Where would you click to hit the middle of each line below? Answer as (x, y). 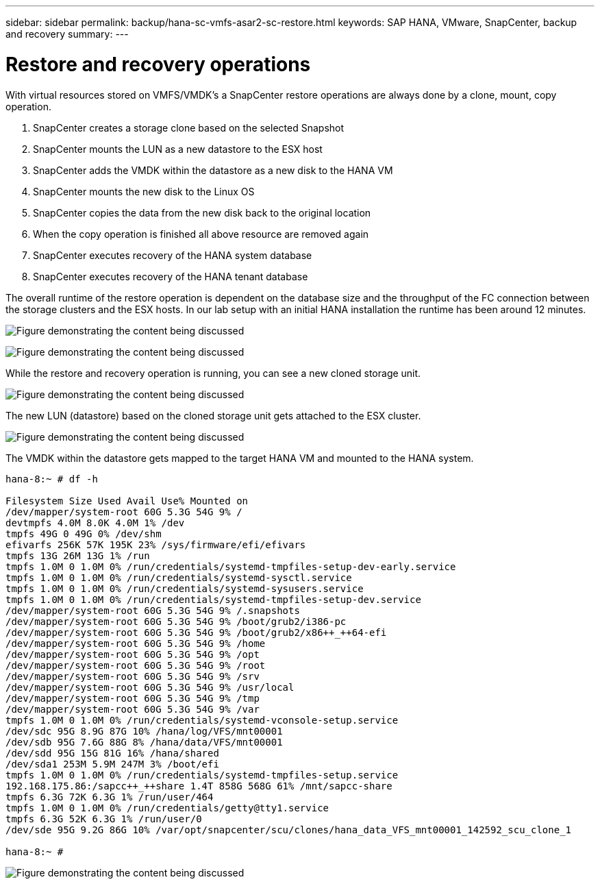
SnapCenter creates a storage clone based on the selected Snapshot (189, 127)
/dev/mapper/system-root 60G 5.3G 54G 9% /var (133, 709)
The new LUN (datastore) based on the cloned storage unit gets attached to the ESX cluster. (213, 415)
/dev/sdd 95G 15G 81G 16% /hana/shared (112, 753)
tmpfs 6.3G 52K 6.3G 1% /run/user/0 (104, 819)
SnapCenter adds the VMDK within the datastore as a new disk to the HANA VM (213, 170)
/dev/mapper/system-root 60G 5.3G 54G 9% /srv (133, 676)
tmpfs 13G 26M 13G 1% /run (78, 555)
